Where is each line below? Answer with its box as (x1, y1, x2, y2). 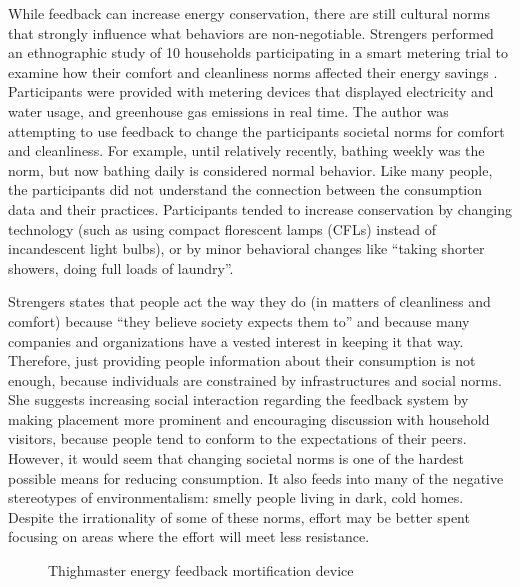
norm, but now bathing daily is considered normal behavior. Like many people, (8, 159, 493, 180)
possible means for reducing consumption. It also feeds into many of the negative (8, 467, 504, 488)
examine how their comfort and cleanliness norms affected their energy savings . (8, 61, 498, 82)
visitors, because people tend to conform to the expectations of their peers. (8, 428, 467, 449)
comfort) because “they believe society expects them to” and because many (8, 310, 470, 331)
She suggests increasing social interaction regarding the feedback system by (8, 389, 469, 410)
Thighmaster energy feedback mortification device (48, 560, 354, 581)
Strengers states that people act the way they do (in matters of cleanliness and (8, 291, 491, 312)
